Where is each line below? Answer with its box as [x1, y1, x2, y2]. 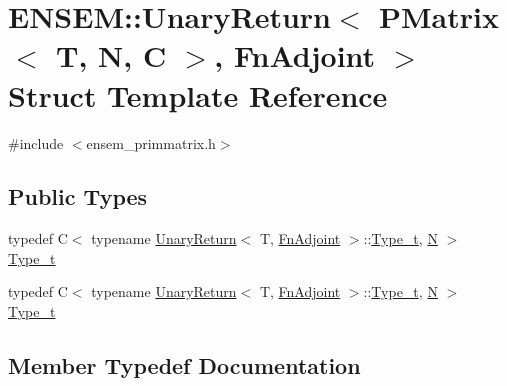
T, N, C [56, 35, 167, 76]
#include [8, 132, 64, 153]
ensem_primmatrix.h [86, 132, 216, 153]
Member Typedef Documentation [8, 350, 361, 381]
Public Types [8, 181, 148, 212]
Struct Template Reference [8, 74, 388, 115]
